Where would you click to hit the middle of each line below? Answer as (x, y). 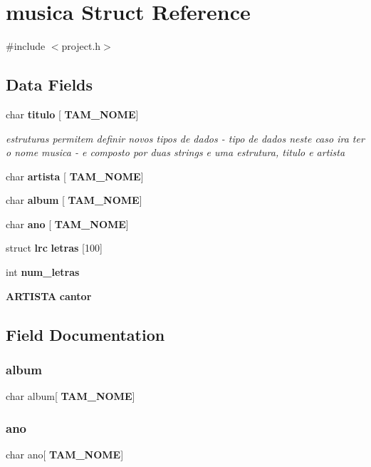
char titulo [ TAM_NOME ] (72, 114)
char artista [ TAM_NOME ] (75, 176)
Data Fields (49, 84)
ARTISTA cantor (49, 296)
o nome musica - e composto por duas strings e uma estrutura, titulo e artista (176, 152)
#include (26, 46)
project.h (81, 46)
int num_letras (43, 272)
